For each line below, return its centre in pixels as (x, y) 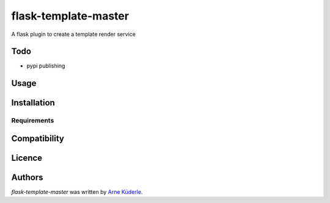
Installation (33, 103)
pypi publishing (46, 66)
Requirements (33, 121)
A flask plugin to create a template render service (73, 34)
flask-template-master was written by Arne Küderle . (77, 191)
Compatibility (38, 138)
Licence (27, 158)
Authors (27, 177)
